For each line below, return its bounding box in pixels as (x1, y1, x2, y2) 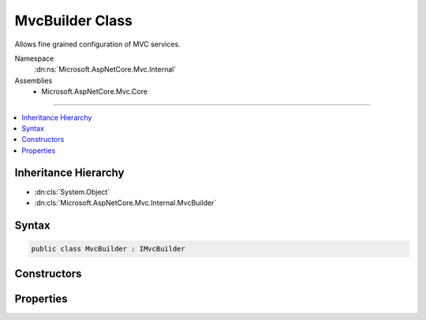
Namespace (14, 54, 54, 63)
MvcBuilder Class (14, 12, 133, 29)
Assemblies (14, 76, 53, 85)
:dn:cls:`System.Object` (34, 187, 110, 196)
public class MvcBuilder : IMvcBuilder (31, 244, 185, 253)
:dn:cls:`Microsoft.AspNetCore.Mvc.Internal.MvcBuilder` (34, 198, 217, 207)
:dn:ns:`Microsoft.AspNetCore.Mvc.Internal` (34, 65, 177, 74)
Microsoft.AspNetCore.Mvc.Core (41, 87, 148, 96)
